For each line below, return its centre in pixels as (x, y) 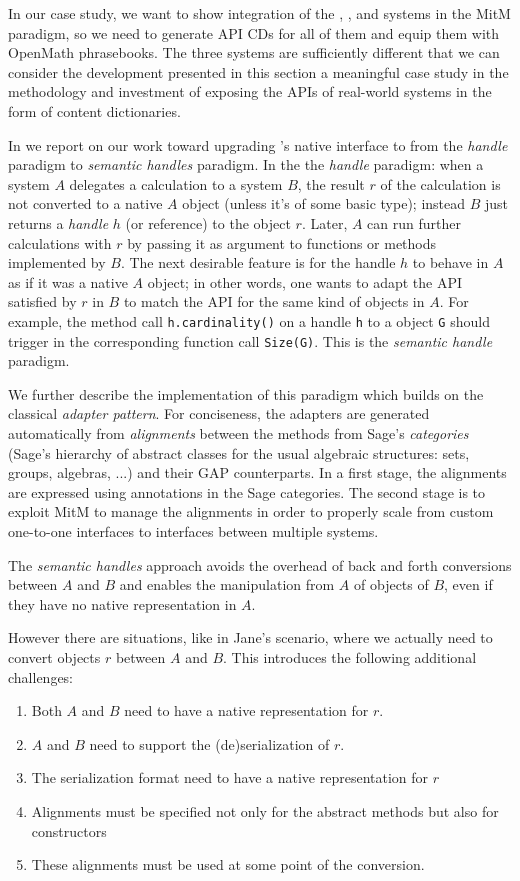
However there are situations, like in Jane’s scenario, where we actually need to (250, 637)
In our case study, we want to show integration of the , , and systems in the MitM (259, 13)
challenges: (41, 676)
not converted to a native (85, 203)
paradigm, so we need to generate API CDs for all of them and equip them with (254, 32)
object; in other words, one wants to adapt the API (304, 281)
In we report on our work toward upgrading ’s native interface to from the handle (258, 144)
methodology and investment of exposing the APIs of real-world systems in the (250, 91)
